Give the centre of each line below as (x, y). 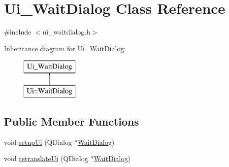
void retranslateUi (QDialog (46, 158)
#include (18, 32)
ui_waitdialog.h (66, 32)
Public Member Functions (71, 121)
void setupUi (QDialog (38, 142)
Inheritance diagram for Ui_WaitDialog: (65, 48)
